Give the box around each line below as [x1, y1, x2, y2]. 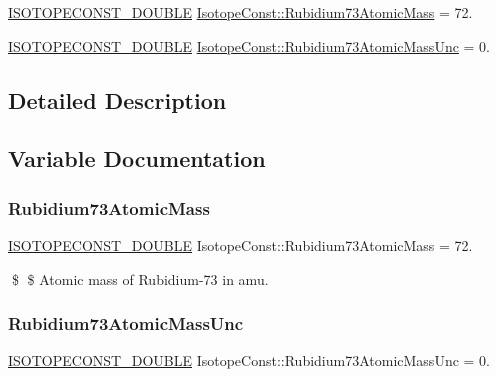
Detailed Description [8, 84, 227, 115]
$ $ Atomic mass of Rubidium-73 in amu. [11, 268, 269, 289]
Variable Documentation [8, 143, 266, 174]
